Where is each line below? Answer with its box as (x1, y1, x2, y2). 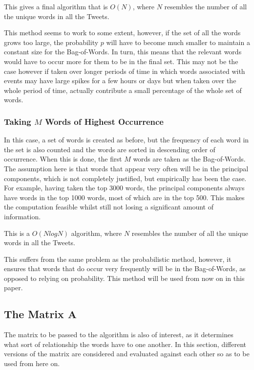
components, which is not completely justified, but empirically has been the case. (4, 173, 247, 183)
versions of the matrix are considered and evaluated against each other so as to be (4, 348, 250, 359)
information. (4, 211, 41, 221)
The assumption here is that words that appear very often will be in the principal (4, 163, 249, 173)
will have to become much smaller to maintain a (106, 37, 250, 47)
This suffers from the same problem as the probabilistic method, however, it (4, 254, 232, 264)
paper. (4, 282, 23, 293)
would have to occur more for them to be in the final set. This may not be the (4, 56, 238, 66)
